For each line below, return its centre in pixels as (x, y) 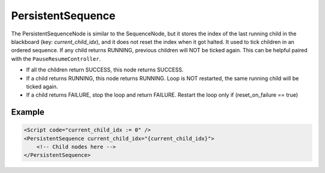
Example (28, 112)
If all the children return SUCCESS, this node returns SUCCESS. (105, 70)
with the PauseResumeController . (56, 59)
